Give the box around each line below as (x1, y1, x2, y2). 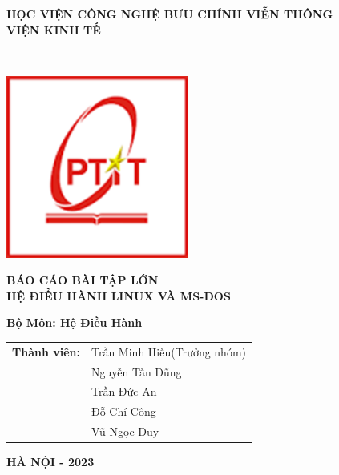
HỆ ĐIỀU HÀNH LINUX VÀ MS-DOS (6, 287, 231, 304)
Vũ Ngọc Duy (91, 423, 159, 440)
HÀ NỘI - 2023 (6, 453, 95, 470)
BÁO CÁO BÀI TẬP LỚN (6, 272, 159, 288)
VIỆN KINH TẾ (6, 21, 101, 38)
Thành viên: (12, 343, 80, 360)
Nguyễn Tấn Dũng (91, 363, 182, 380)
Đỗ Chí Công (91, 403, 156, 420)
